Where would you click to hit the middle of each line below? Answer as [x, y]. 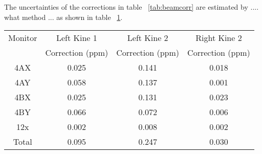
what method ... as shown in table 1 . [63, 17]
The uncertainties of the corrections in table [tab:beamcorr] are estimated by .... [132, 7]
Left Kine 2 [148, 38]
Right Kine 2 [219, 38]
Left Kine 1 [77, 38]
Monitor [23, 38]
